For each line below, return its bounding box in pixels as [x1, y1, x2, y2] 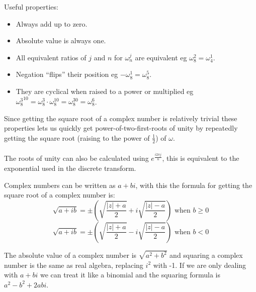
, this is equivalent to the [162, 153, 239, 163]
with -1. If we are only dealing [153, 259, 246, 270]
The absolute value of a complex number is [4, 250, 137, 260]
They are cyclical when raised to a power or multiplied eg [16, 85, 194, 96]
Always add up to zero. [16, 18, 88, 29]
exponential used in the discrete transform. [4, 163, 136, 173]
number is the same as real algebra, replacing [4, 259, 143, 270]
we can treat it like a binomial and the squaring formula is [40, 269, 221, 280]
